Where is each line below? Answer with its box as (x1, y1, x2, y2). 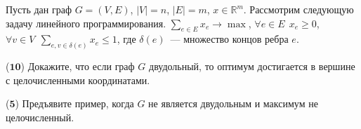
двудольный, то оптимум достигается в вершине (149, 59, 355, 74)
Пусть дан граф (6, 2, 72, 16)
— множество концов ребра (170, 32, 289, 46)
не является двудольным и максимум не (148, 96, 318, 111)
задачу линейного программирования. (6, 15, 166, 30)
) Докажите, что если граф (20, 59, 135, 74)
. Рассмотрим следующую (243, 2, 354, 16)
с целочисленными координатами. (6, 72, 150, 87)
